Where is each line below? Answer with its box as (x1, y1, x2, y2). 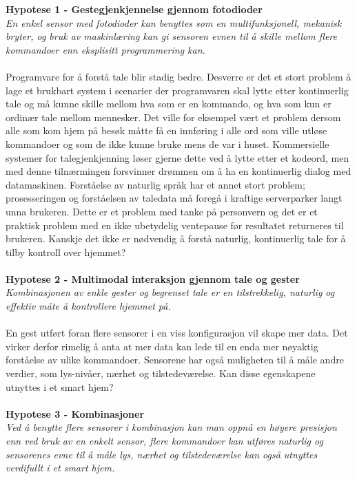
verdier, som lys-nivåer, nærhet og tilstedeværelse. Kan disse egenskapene (6, 366, 316, 381)
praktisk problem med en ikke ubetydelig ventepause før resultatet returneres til (6, 217, 344, 232)
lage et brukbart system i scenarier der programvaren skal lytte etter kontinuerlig (6, 83, 349, 97)
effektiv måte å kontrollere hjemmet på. (6, 299, 171, 313)
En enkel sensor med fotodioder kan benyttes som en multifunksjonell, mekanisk (6, 15, 342, 30)
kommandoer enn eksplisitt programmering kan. (6, 42, 205, 56)
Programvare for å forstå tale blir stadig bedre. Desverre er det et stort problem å (6, 69, 351, 83)
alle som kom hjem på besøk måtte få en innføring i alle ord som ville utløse (6, 123, 327, 138)
